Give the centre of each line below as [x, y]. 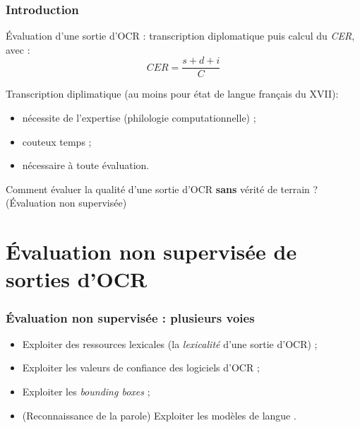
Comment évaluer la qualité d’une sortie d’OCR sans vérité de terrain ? [162, 189]
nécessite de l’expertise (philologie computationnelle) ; [139, 118]
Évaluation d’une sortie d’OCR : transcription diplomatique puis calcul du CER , [180, 36]
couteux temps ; [57, 141]
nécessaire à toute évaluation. [86, 165]
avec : [18, 49]
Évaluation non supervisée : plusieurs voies [130, 317]
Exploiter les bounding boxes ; [86, 391]
